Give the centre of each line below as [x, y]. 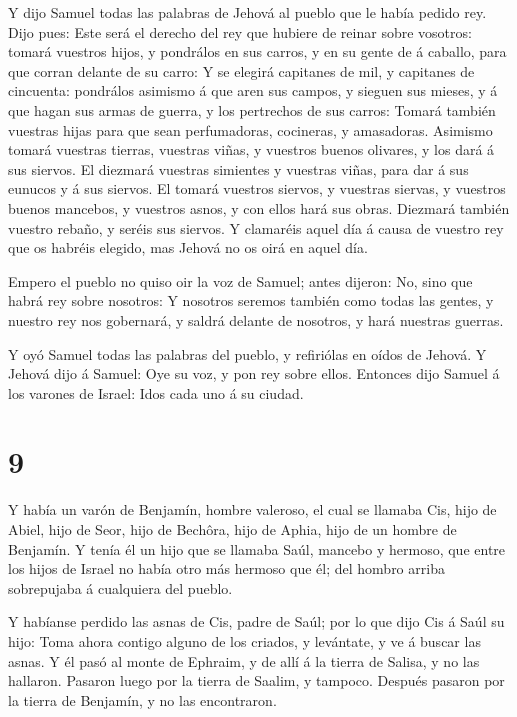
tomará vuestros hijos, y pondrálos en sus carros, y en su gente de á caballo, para [257, 51]
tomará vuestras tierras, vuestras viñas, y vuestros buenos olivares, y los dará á [251, 149]
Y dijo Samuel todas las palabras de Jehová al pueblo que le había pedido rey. [247, 12]
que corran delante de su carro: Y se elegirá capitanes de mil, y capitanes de [241, 70]
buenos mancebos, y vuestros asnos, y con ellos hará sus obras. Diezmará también [259, 207]
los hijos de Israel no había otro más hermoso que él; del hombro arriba [226, 568]
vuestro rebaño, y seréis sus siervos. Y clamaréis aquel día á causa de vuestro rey [256, 227]
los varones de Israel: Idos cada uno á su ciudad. [156, 392]
